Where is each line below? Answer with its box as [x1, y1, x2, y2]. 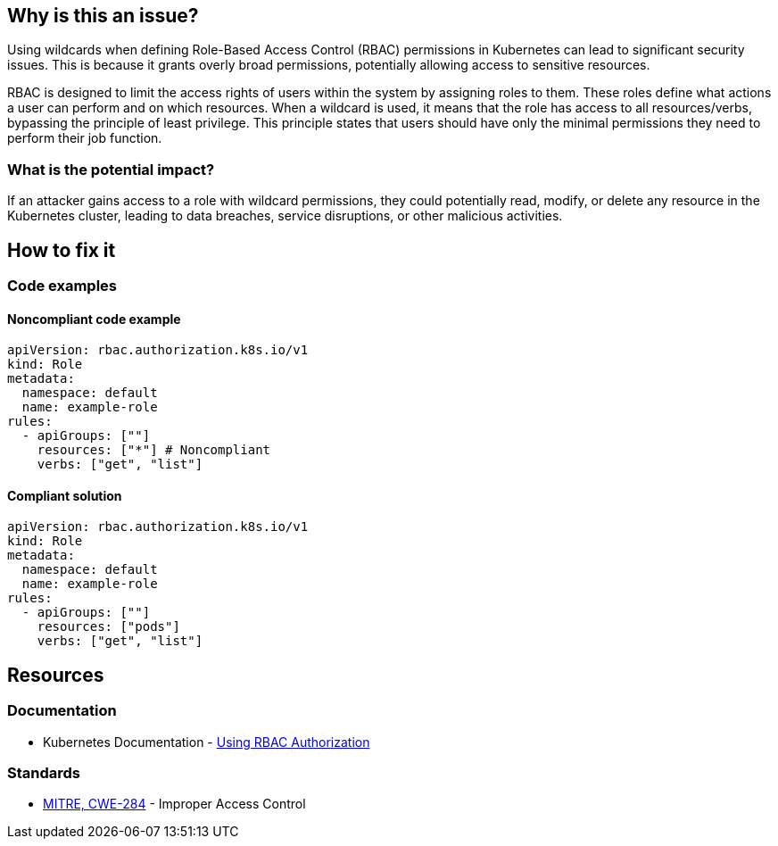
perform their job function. [7, 130, 162, 146]
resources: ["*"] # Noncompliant [37, 443, 271, 458]
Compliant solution [7, 487, 122, 503]
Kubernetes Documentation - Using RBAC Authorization [43, 734, 370, 750]
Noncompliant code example [7, 311, 181, 327]
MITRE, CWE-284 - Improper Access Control [43, 796, 306, 812]
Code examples [7, 277, 118, 295]
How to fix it [7, 238, 116, 261]
